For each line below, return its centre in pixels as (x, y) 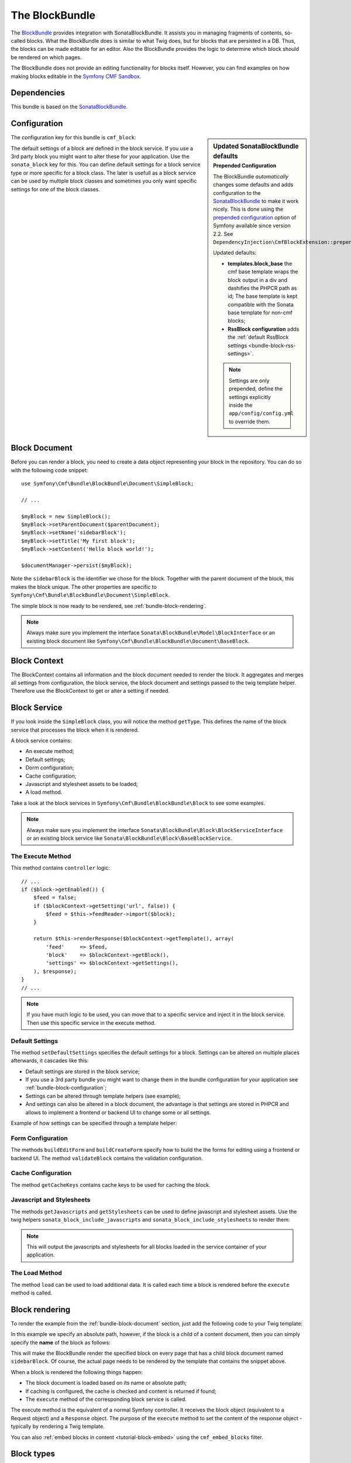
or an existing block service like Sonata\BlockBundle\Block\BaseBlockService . (129, 838)
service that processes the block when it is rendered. (75, 730)
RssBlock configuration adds (264, 329)
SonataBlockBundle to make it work (256, 201)
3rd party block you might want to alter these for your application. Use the (100, 157)
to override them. (250, 421)
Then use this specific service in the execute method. (91, 1023)
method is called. (32, 1293)
